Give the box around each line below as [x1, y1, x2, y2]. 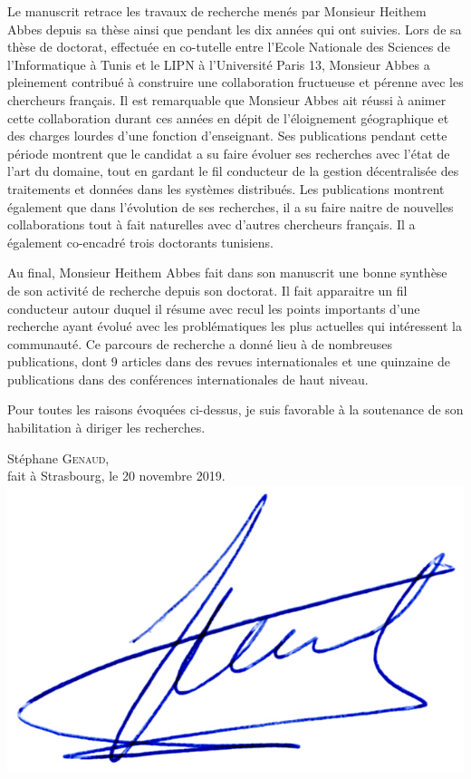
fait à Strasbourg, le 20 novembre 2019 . [7, 466, 226, 485]
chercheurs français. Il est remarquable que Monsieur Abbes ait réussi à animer [7, 90, 447, 109]
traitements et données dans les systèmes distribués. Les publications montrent [7, 179, 445, 198]
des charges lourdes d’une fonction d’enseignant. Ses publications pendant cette [7, 126, 447, 145]
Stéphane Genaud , [7, 448, 110, 467]
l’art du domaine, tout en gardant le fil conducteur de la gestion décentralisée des [7, 161, 459, 180]
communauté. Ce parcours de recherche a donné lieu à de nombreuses [7, 334, 393, 353]
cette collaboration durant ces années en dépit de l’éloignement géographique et [7, 108, 449, 127]
